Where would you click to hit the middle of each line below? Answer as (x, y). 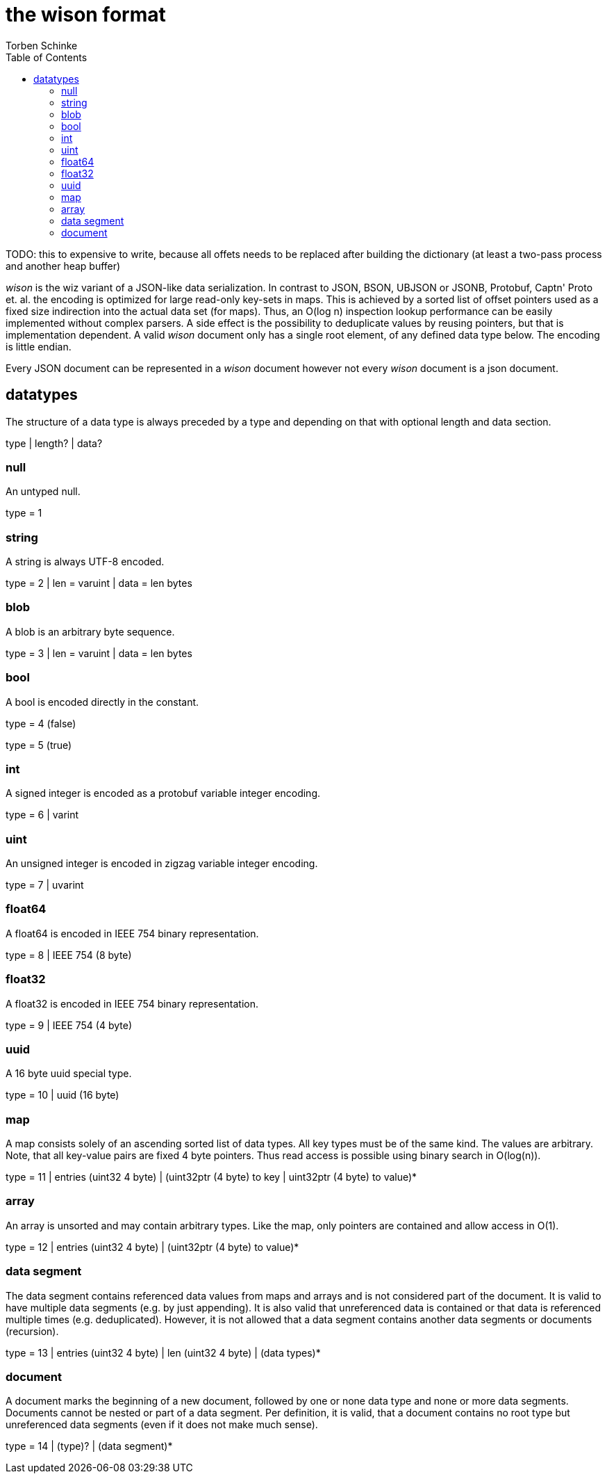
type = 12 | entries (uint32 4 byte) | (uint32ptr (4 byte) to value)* (152, 1247)
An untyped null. (43, 492)
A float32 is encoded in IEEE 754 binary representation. (132, 1003)
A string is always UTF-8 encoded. (85, 562)
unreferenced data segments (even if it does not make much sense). (162, 1425)
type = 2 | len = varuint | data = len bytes (99, 583)
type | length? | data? (54, 443)
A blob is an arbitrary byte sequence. (90, 631)
